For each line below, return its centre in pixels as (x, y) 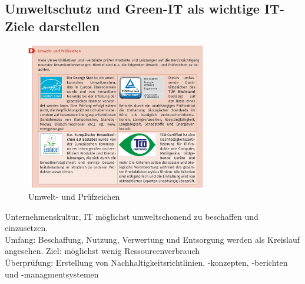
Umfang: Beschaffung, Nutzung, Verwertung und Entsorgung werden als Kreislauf (152, 239)
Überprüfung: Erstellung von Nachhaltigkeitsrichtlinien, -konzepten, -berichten (146, 262)
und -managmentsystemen (52, 274)
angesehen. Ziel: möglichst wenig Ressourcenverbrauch (102, 251)
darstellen (69, 26)
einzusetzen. (26, 228)
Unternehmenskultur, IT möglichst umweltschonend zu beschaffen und (132, 216)
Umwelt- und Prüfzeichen (74, 197)
